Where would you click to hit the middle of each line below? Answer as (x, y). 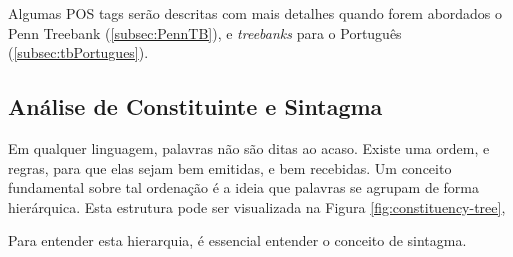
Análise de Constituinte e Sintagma (195, 106)
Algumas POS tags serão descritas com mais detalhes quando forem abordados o (255, 13)
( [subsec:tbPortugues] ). (78, 52)
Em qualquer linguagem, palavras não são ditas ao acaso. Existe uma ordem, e (249, 147)
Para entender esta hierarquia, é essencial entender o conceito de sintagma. (237, 240)
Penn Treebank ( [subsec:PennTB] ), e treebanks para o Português (205, 32)
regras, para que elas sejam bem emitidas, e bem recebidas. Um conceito (230, 167)
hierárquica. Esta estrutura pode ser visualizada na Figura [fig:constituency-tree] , (257, 206)
